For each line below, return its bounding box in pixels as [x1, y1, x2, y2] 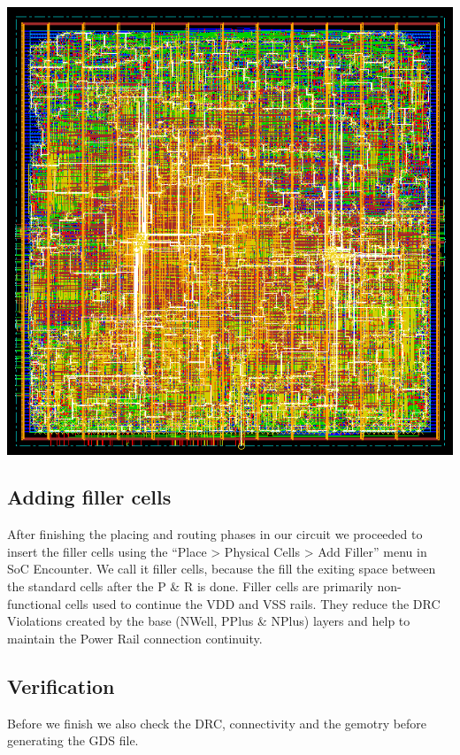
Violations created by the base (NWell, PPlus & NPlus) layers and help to [7, 612, 410, 630]
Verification [7, 672, 115, 699]
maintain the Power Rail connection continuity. [7, 628, 263, 647]
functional [7, 594, 62, 612]
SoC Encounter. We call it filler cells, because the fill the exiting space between [7, 559, 436, 578]
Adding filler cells [7, 483, 172, 511]
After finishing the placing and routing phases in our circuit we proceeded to [7, 525, 423, 543]
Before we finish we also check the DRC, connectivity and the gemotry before [7, 713, 427, 732]
